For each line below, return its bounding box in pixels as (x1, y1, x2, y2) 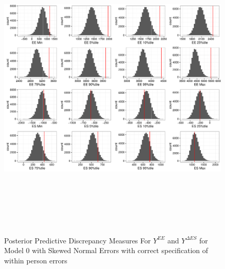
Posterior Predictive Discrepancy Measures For (4, 235, 151, 245)
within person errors (4, 255, 67, 265)
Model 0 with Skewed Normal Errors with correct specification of (4, 245, 208, 256)
